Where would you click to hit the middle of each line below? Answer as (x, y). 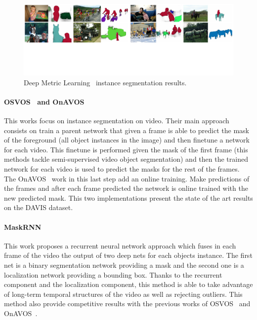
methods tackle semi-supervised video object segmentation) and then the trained (126, 159)
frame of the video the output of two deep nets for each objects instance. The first (128, 255)
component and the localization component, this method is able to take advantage (128, 284)
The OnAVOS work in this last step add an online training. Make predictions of (127, 178)
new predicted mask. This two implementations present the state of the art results (128, 197)
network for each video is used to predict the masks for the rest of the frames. (122, 169)
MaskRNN (23, 227)
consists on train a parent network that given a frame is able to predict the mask (127, 130)
